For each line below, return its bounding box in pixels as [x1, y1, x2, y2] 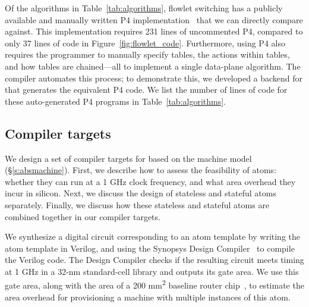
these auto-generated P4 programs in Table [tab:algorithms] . [5, 95, 226, 107]
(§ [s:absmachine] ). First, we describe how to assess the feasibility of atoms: [5, 164, 276, 176]
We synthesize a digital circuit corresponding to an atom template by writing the [5, 230, 300, 243]
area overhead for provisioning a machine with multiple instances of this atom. [5, 290, 291, 303]
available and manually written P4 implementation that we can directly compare [5, 13, 303, 26]
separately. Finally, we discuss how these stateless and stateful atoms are [5, 198, 270, 211]
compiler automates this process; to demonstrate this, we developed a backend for [5, 71, 303, 84]
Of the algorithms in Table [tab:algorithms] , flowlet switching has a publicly [5, 2, 283, 14]
